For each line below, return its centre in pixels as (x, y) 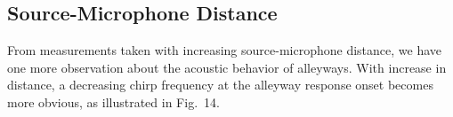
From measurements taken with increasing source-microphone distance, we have (224, 50)
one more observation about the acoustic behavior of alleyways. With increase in (227, 67)
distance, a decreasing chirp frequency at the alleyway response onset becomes (220, 85)
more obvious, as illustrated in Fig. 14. (113, 101)
